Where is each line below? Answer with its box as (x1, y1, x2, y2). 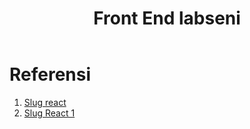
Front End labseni (93, 7, 241, 30)
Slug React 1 (23, 107, 76, 119)
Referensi (9, 63, 92, 86)
